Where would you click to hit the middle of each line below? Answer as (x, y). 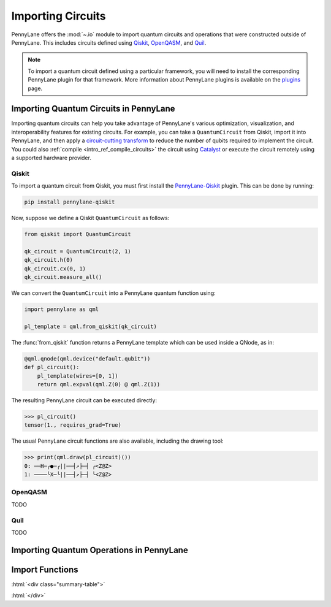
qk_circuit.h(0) (49, 260)
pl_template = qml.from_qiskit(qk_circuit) (91, 326)
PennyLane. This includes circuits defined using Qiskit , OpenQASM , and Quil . (109, 42)
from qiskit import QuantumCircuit (78, 234)
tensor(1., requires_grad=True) (73, 425)
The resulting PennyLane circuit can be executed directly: (84, 400)
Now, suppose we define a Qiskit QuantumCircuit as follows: (90, 218)
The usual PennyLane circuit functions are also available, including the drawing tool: (117, 441)
